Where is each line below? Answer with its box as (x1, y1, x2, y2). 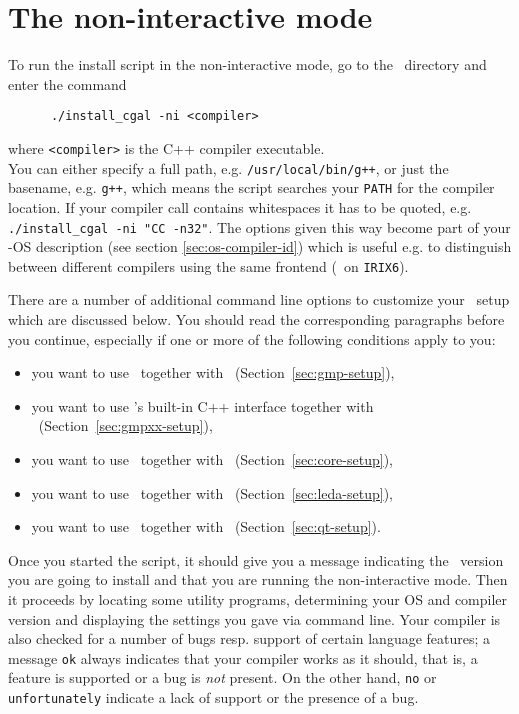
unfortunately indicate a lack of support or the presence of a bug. (8, 687, 419, 708)
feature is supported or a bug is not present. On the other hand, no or (8, 667, 437, 688)
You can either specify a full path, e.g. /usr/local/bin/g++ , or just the (8, 157, 449, 178)
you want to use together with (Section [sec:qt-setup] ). (31, 516, 381, 537)
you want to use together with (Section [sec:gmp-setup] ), (31, 362, 395, 383)
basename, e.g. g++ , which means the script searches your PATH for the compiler (8, 177, 495, 198)
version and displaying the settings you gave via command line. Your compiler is (8, 608, 501, 629)
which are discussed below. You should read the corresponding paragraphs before (8, 309, 505, 330)
